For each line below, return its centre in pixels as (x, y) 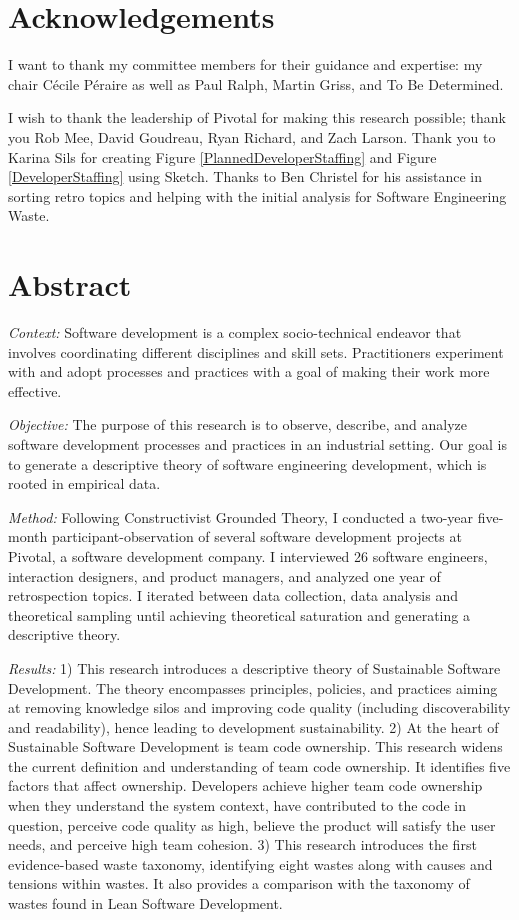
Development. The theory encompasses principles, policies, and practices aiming (253, 687)
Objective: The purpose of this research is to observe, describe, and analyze (238, 424)
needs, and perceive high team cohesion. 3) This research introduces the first (242, 844)
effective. (35, 390)
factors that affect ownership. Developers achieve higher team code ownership (245, 785)
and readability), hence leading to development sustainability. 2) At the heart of (253, 726)
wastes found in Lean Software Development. (145, 903)
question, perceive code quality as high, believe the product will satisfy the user (252, 824)
